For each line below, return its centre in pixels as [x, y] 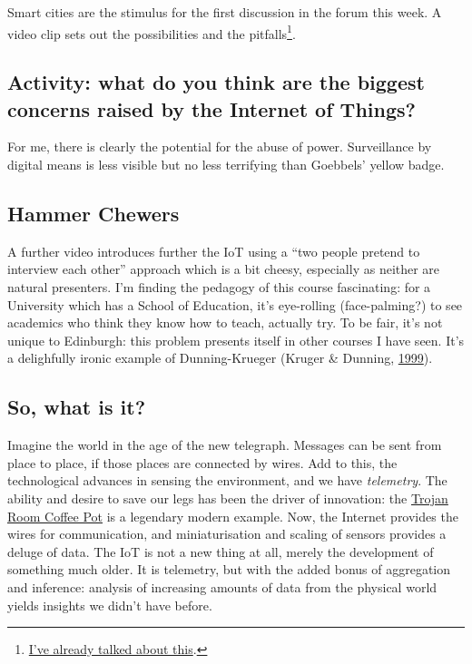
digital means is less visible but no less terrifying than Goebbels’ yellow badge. [226, 165]
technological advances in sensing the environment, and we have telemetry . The [227, 480]
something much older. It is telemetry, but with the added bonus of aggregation [229, 569]
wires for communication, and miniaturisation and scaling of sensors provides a [227, 534]
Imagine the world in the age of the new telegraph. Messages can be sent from [225, 445]
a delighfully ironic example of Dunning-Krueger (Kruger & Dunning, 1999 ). [220, 358]
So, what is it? [77, 407]
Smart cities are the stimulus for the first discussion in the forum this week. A [225, 12]
